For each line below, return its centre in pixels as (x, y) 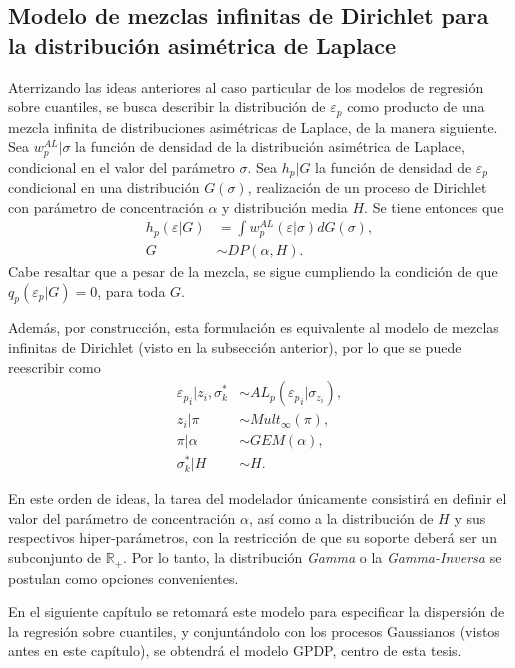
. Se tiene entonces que (434, 206)
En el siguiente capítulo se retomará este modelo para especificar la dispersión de (256, 611)
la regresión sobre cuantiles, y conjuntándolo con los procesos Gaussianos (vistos (254, 630)
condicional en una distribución (104, 187)
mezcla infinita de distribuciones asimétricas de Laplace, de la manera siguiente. (253, 126)
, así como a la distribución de (341, 517)
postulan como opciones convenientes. (123, 577)
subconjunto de (55, 557)
